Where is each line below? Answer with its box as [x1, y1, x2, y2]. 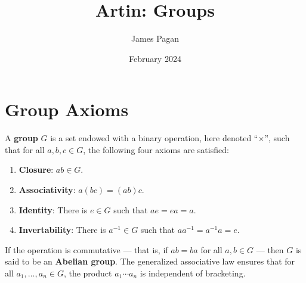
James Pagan [131, 32, 180, 45]
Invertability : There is [18, 223, 106, 236]
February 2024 [129, 52, 181, 64]
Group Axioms [5, 97, 129, 122]
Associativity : [18, 184, 76, 196]
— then [256, 243, 284, 256]
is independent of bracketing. [140, 267, 246, 279]
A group [5, 132, 38, 144]
